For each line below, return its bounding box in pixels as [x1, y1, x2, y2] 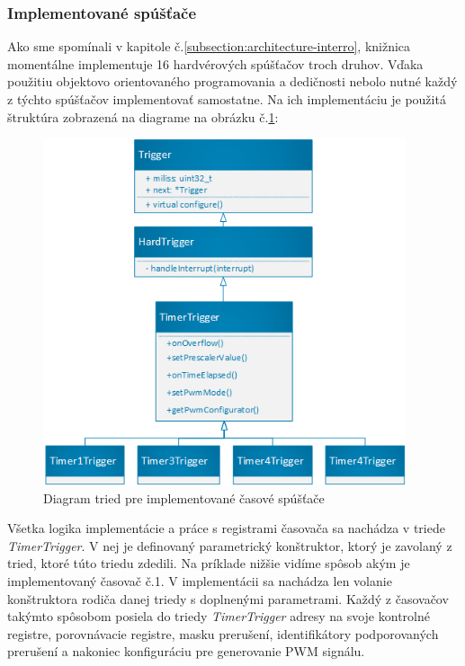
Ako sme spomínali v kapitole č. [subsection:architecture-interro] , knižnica [7, 37, 411, 56]
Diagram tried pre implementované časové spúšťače [43, 488, 325, 507]
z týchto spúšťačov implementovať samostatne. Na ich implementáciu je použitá [7, 90, 446, 108]
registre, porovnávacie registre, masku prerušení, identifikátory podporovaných [7, 624, 439, 643]
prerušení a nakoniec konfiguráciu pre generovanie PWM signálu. [7, 642, 365, 661]
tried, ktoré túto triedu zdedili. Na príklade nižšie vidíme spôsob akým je [7, 554, 410, 573]
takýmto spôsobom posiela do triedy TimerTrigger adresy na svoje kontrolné [7, 607, 430, 626]
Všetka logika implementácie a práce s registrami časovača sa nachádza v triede [7, 519, 445, 537]
